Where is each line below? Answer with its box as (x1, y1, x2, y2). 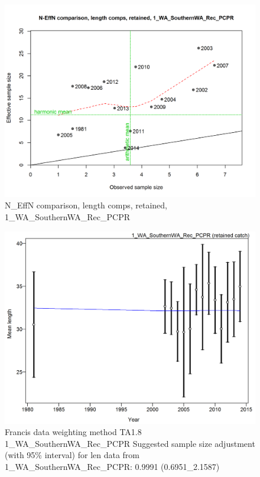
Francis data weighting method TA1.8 (5, 426, 142, 438)
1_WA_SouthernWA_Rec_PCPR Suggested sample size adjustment (5, 437, 255, 449)
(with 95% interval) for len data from (5, 449, 140, 461)
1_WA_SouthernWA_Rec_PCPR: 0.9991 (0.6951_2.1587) (5, 460, 220, 472)
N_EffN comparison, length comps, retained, (5, 199, 167, 211)
